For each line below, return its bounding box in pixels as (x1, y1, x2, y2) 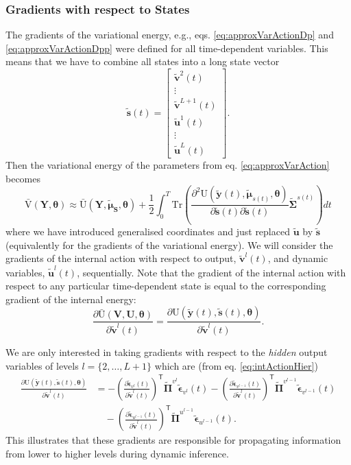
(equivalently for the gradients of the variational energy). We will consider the (5, 237, 333, 252)
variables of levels (5, 358, 79, 372)
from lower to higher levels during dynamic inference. (5, 446, 229, 460)
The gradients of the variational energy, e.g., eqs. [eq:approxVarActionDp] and (5, 27, 334, 42)
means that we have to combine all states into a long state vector (5, 54, 280, 69)
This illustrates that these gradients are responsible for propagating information (5, 433, 341, 447)
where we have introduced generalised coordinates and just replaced (5, 224, 290, 239)
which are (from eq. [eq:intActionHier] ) (154, 358, 318, 372)
